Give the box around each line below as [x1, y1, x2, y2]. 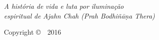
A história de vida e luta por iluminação [4, 1, 124, 11]
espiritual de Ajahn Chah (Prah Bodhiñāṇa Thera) [4, 10, 155, 20]
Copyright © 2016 [4, 27, 61, 37]
